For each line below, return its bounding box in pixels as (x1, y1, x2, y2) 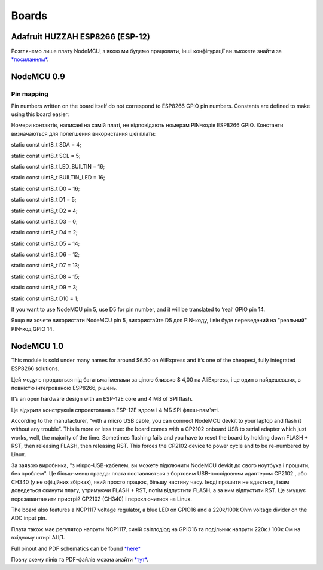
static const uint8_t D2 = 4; (11, 207, 78, 214)
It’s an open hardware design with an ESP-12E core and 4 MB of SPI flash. (11, 395, 193, 403)
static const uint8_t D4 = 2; (11, 229, 78, 236)
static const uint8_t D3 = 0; (11, 218, 78, 225)
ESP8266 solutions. (11, 365, 60, 372)
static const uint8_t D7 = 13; (11, 262, 80, 269)
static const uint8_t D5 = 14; (11, 240, 80, 247)
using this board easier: (11, 111, 69, 118)
